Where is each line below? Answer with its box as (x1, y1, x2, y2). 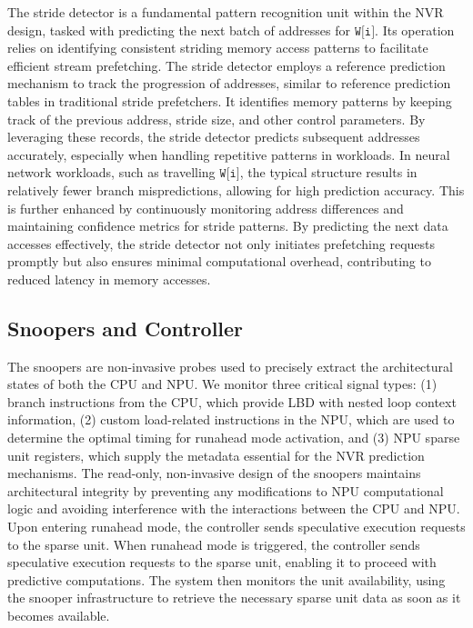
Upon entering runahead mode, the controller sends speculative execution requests (7, 517, 466, 536)
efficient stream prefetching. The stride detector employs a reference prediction (7, 55, 446, 75)
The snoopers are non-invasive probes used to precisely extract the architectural (7, 356, 453, 375)
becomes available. (7, 606, 110, 625)
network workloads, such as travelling (7, 163, 216, 182)
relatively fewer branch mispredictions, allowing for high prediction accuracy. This (7, 180, 465, 199)
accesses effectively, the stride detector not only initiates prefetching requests (7, 234, 436, 253)
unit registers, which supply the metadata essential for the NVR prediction (7, 445, 425, 464)
